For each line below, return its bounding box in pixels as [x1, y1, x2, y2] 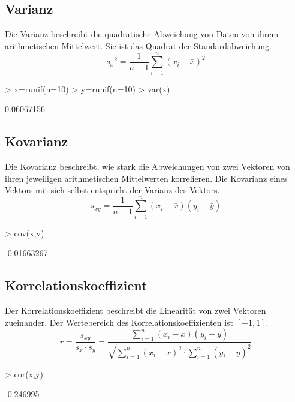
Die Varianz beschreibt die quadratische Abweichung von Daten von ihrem [5, 28, 279, 40]
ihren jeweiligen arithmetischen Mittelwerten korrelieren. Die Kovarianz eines [5, 172, 288, 184]
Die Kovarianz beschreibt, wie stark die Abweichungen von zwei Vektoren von [5, 160, 290, 172]
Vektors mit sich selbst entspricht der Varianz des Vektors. [5, 184, 220, 196]
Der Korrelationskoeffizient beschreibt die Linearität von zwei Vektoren [5, 304, 266, 317]
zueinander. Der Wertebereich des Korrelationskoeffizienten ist [5, 316, 233, 328]
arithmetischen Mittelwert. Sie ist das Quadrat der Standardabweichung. [5, 39, 272, 52]
